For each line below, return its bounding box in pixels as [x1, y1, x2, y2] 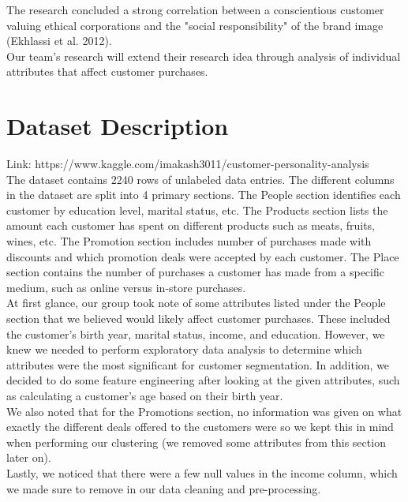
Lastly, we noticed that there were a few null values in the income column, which [6, 464, 398, 481]
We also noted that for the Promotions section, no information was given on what [6, 403, 402, 419]
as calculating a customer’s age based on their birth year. [6, 388, 283, 403]
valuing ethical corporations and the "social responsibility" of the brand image [6, 17, 384, 33]
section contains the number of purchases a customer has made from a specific [6, 264, 384, 280]
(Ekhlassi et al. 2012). [6, 32, 112, 49]
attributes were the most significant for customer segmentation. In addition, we [6, 356, 390, 373]
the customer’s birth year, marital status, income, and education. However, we [6, 325, 385, 342]
